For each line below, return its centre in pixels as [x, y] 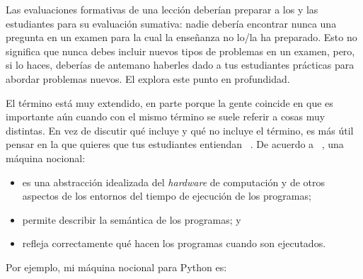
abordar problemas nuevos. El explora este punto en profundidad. [148, 78]
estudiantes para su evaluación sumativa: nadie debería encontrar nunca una [171, 23]
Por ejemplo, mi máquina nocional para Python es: [116, 267]
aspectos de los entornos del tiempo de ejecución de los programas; [167, 196]
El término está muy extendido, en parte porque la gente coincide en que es [169, 102]
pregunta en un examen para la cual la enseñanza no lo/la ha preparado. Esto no [181, 37]
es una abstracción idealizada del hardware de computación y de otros [174, 182]
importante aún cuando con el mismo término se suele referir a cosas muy [166, 116]
